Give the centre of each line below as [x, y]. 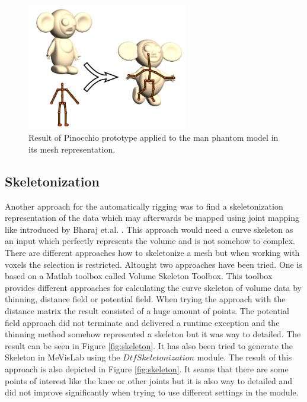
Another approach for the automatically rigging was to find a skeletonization [144, 206]
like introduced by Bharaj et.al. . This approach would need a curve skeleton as [149, 229]
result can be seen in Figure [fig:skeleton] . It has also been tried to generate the [149, 345]
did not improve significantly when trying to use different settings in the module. [152, 392]
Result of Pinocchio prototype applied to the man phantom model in [153, 137]
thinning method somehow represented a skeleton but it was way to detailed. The [153, 334]
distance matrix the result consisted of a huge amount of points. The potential [147, 311]
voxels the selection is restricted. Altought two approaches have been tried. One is [153, 264]
